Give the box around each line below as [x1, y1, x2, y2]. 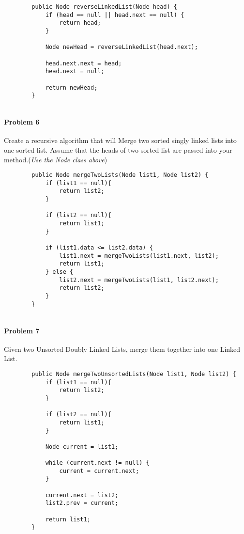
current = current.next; [59, 467, 139, 474]
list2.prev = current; [45, 500, 119, 507]
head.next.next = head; [45, 60, 122, 67]
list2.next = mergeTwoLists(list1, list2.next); [59, 276, 219, 283]
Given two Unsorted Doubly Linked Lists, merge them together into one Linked [4, 344, 241, 354]
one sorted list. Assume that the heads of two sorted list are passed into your [4, 144, 232, 155]
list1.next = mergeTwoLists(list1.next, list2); [59, 252, 219, 259]
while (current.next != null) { [45, 459, 150, 467]
